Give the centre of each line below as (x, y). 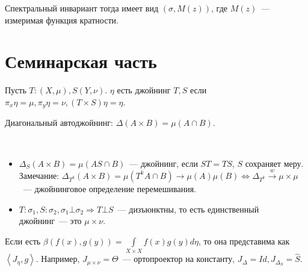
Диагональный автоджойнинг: (59, 123)
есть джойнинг (144, 90)
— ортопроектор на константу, (179, 259)
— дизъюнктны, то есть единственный (188, 209)
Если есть (23, 241)
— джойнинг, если (164, 163)
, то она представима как (244, 241)
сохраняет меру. (274, 163)
